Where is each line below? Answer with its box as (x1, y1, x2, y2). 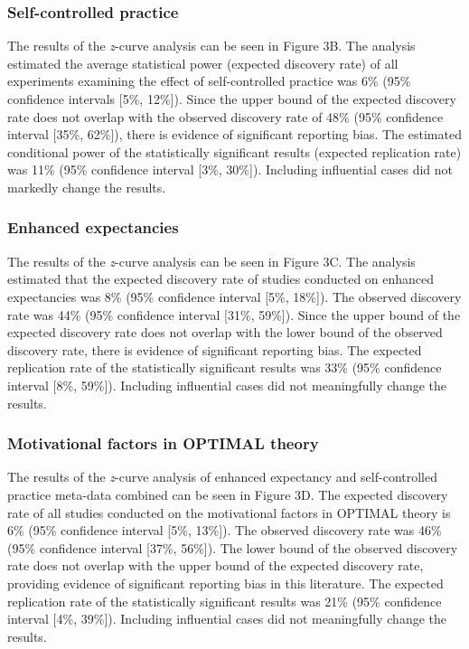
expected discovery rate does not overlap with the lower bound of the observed (7, 323, 443, 342)
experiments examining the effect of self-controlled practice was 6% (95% (7, 71, 411, 90)
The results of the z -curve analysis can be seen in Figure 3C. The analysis (7, 251, 416, 270)
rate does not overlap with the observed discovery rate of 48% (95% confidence (7, 107, 444, 126)
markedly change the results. (7, 177, 166, 196)
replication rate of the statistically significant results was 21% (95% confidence (7, 591, 442, 610)
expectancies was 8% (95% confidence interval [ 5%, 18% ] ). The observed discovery (7, 287, 462, 306)
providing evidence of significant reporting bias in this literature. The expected (7, 573, 444, 592)
